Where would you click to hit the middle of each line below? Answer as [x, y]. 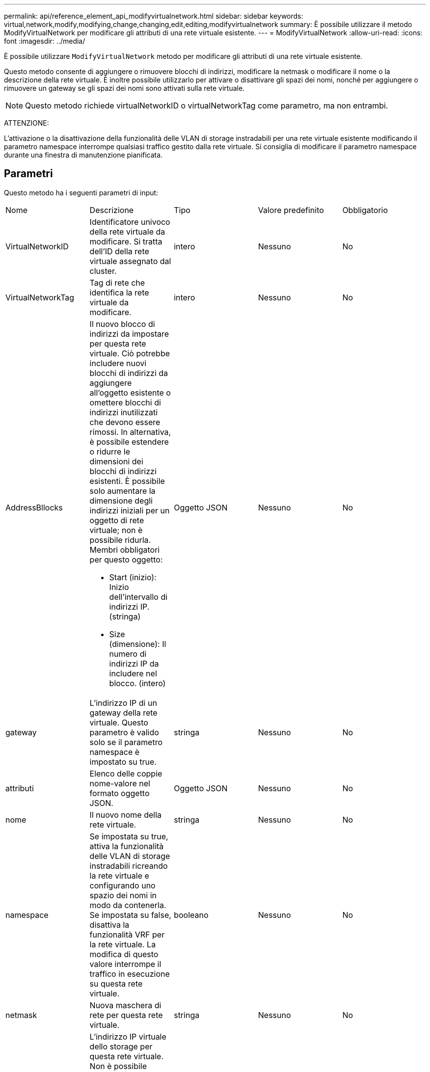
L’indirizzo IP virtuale [128, 1036]
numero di [128, 654]
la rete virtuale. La [123, 944]
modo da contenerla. [128, 905]
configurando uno [122, 885]
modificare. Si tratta [126, 241]
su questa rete [116, 983]
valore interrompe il [125, 964]
